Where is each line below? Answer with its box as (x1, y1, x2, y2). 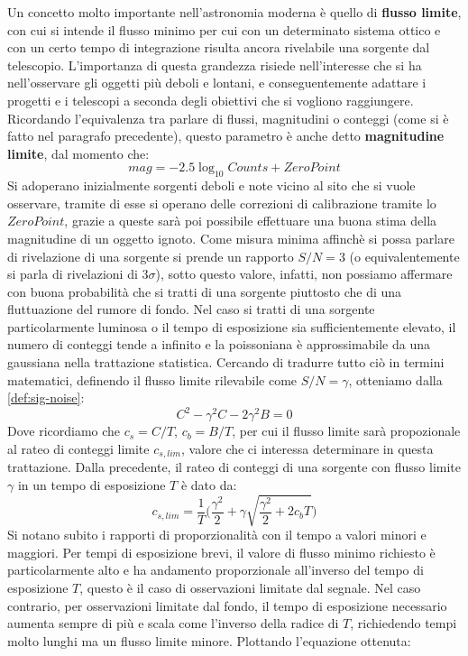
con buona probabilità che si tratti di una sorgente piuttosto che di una (7, 282, 402, 300)
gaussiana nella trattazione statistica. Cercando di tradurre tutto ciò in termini (7, 353, 445, 372)
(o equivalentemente (349, 246, 460, 265)
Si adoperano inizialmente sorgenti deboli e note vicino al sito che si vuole (7, 176, 416, 195)
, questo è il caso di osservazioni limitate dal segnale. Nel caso (79, 577, 421, 596)
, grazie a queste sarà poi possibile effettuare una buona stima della (64, 211, 437, 230)
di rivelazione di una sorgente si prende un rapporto (7, 246, 294, 265)
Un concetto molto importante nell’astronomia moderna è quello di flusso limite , (7, 3, 462, 21)
